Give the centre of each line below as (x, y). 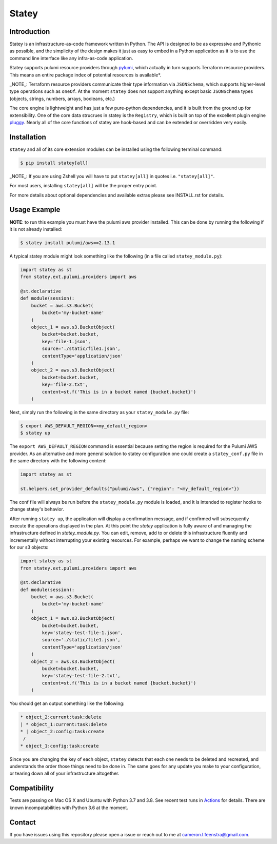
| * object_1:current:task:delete (64, 724)
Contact (23, 822)
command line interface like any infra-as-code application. (71, 58)
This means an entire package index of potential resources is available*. (85, 75)
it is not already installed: (36, 229)
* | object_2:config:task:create (62, 731)
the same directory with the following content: (58, 461)
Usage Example (35, 210)
